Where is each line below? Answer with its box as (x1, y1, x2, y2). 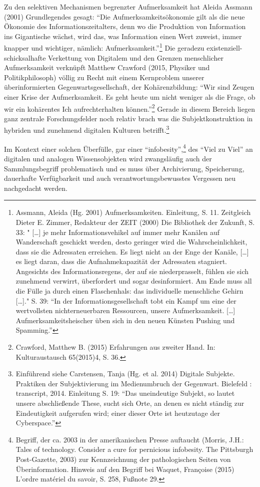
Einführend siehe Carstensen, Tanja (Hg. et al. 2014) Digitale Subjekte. (15, 368, 235, 379)
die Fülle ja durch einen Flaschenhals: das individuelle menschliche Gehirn (15, 286, 243, 296)
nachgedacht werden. (4, 182, 67, 193)
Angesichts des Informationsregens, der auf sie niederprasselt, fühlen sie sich (15, 266, 249, 276)
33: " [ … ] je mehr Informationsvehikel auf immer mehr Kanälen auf (15, 226, 220, 237)
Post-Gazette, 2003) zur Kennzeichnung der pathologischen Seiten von (15, 453, 231, 464)
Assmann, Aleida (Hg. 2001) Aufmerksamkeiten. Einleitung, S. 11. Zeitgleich (15, 207, 251, 217)
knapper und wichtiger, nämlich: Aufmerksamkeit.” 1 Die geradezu (4, 41, 204, 53)
